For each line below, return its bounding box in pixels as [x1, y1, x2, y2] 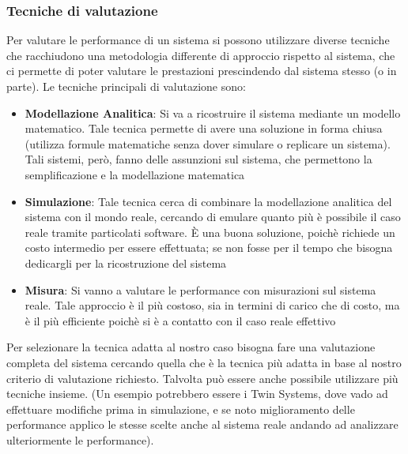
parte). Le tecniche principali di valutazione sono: [6, 78, 246, 94]
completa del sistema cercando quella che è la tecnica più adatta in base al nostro [6, 354, 402, 370]
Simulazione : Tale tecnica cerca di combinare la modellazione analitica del [25, 193, 392, 209]
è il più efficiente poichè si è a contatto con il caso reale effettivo [25, 312, 336, 328]
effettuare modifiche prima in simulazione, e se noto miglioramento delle [6, 400, 355, 417]
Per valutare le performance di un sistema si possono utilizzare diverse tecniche [6, 32, 390, 48]
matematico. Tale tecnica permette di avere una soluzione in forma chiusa [25, 120, 383, 137]
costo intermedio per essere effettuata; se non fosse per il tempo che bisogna [25, 239, 393, 256]
